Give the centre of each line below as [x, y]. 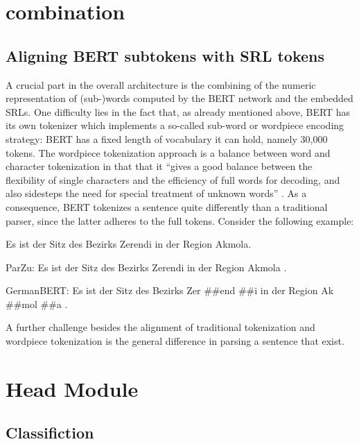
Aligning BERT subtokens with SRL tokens [165, 55]
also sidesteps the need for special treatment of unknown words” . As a [156, 193]
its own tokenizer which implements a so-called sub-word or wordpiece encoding [175, 125]
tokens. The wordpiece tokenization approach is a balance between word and [168, 152]
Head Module [72, 388]
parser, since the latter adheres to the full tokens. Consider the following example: [180, 220]
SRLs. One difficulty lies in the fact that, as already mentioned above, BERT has [178, 111]
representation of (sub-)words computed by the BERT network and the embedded [179, 98]
